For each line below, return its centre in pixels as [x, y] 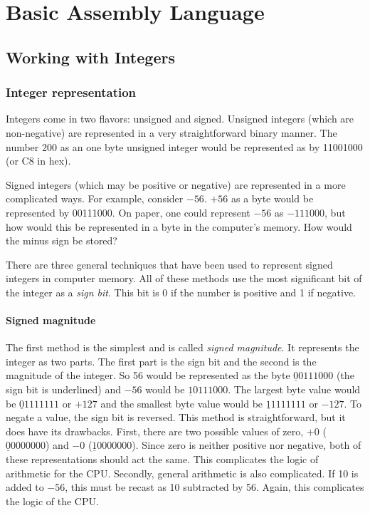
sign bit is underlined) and [64, 389]
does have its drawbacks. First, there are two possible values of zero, [155, 431]
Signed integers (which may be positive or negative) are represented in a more [176, 184]
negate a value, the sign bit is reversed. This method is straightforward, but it [176, 417]
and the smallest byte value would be [182, 403]
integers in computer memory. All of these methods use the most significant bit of [184, 278]
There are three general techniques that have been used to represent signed [169, 264]
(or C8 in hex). [38, 161]
